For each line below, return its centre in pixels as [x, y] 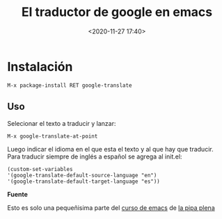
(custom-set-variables [40, 169]
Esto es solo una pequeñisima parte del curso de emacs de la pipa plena [111, 208]
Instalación [40, 66]
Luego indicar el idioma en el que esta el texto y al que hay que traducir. [110, 149]
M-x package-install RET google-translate [70, 85]
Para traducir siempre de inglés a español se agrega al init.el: [95, 156]
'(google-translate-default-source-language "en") [82, 175]
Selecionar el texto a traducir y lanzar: [62, 123]
